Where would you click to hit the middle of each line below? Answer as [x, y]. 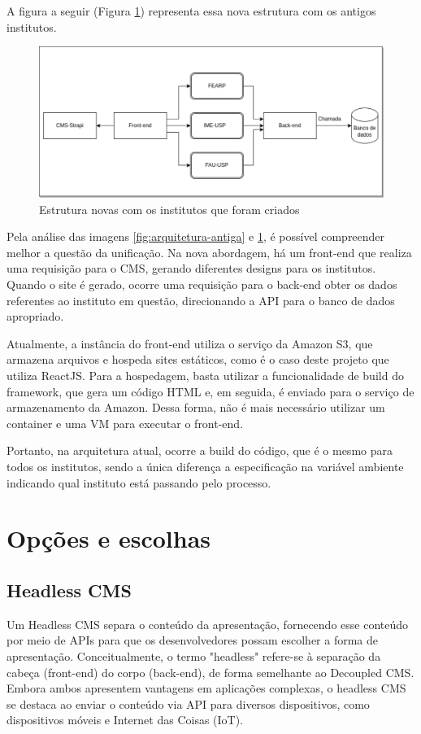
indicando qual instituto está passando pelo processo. [139, 482]
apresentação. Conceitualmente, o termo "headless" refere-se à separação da [194, 655]
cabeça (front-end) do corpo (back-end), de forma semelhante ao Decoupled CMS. [210, 672]
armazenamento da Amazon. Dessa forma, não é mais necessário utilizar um [196, 407]
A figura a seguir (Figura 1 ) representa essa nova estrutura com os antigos [191, 11]
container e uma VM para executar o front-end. [125, 423]
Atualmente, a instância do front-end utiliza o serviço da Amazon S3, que [190, 343]
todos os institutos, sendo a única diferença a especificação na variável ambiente [205, 466]
